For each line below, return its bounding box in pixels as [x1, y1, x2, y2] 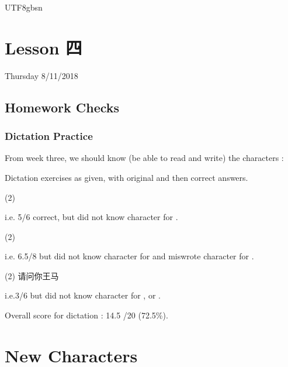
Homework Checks [5, 98, 120, 116]
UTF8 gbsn [5, 1, 43, 13]
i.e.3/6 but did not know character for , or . [5, 289, 161, 301]
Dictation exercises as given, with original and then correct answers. [5, 171, 248, 183]
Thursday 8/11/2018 [5, 69, 78, 81]
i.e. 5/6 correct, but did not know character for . [5, 211, 178, 223]
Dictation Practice [5, 129, 93, 143]
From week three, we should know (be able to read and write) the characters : [5, 152, 284, 164]
